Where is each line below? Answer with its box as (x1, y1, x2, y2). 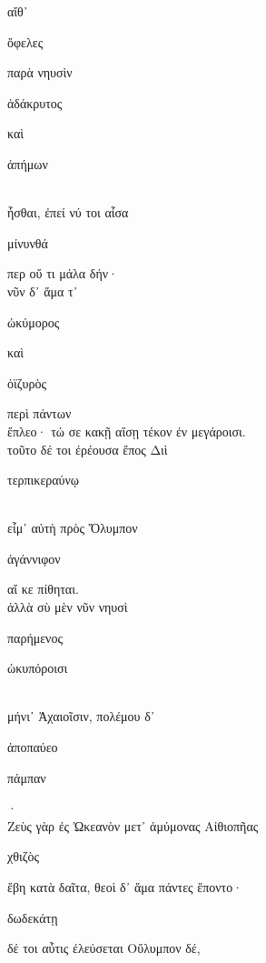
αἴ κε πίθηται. (7, 579, 79, 598)
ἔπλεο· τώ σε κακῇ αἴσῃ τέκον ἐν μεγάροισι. (7, 421, 246, 440)
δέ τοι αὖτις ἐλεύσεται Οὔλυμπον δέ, (7, 938, 201, 958)
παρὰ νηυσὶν (7, 63, 73, 82)
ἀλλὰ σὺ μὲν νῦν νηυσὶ (7, 597, 128, 617)
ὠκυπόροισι (7, 658, 68, 677)
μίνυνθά (7, 233, 48, 252)
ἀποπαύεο (7, 737, 58, 757)
